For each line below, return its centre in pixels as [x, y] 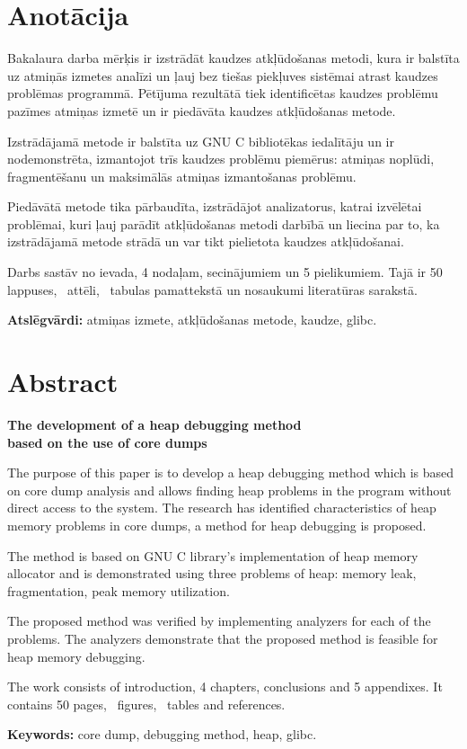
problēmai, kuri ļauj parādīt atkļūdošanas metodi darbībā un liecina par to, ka [224, 223]
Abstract [63, 382]
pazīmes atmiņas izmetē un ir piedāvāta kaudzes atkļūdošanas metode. [202, 110]
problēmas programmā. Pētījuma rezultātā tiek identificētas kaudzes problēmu [223, 93]
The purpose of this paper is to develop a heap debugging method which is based [231, 473]
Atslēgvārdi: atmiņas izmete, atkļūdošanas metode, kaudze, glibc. [192, 320]
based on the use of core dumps [107, 442]
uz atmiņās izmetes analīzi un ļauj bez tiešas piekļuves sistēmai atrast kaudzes [223, 75]
